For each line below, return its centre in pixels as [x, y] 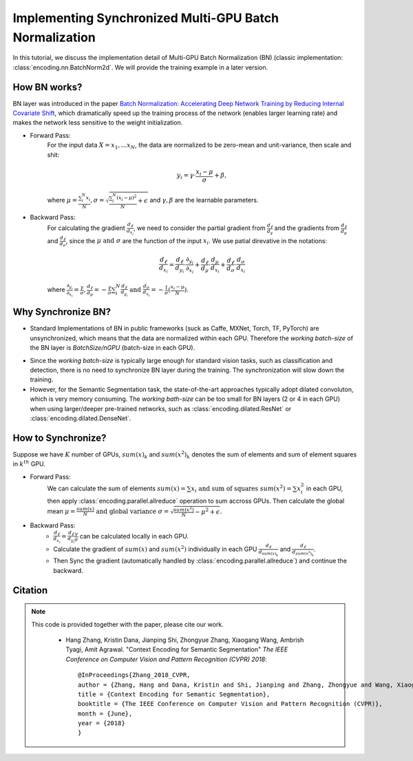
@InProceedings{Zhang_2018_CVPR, [134, 675]
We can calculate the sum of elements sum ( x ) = [116, 488]
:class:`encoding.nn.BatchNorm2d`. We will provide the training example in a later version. [140, 67]
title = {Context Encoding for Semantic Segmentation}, [174, 694]
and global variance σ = [133, 511]
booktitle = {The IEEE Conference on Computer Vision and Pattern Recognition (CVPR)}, [231, 704]
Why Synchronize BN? [62, 312]
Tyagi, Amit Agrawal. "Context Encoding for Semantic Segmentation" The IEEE [177, 649]
